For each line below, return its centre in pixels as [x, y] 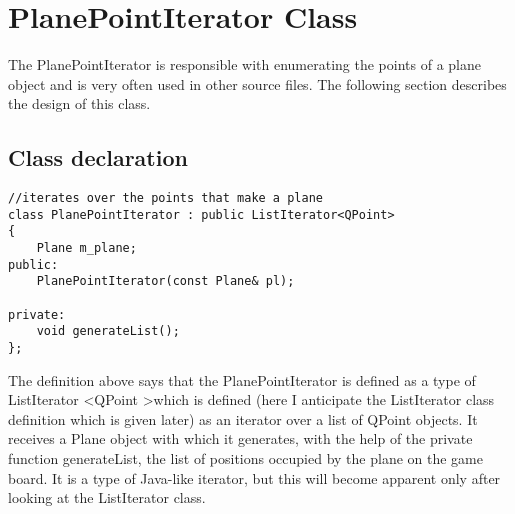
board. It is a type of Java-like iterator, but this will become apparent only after [254, 477]
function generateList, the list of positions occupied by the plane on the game [245, 458]
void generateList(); [108, 331]
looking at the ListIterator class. [107, 497]
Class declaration [98, 157]
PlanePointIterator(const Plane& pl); [165, 281]
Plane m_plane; [86, 248]
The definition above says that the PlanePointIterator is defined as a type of [242, 379]
